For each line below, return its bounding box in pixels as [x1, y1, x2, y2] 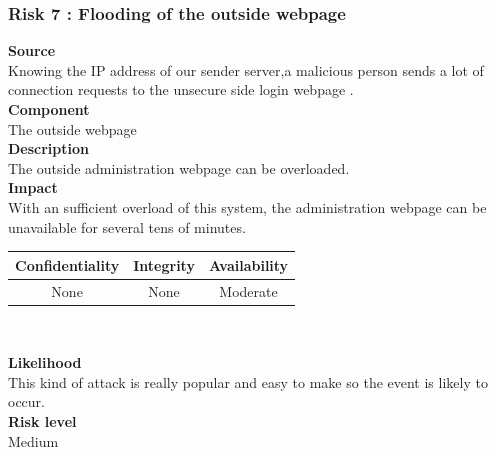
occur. [8, 391, 45, 412]
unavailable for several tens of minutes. [8, 216, 246, 237]
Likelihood [8, 352, 82, 373]
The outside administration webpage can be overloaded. [8, 157, 350, 178]
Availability [208, 254, 289, 275]
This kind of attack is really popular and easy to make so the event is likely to [8, 371, 488, 392]
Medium [8, 430, 59, 451]
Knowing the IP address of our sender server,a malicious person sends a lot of [8, 59, 484, 80]
